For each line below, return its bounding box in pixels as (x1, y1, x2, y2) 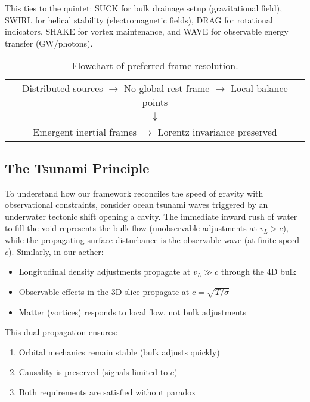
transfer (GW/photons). (5, 36, 93, 49)
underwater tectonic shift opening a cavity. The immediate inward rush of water (5, 210, 297, 222)
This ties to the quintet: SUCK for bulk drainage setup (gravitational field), (5, 2, 283, 14)
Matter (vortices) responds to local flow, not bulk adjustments (18, 305, 247, 318)
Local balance (230, 81, 288, 96)
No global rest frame (124, 81, 210, 96)
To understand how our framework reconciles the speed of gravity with (5, 186, 263, 199)
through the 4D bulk (221, 265, 296, 278)
